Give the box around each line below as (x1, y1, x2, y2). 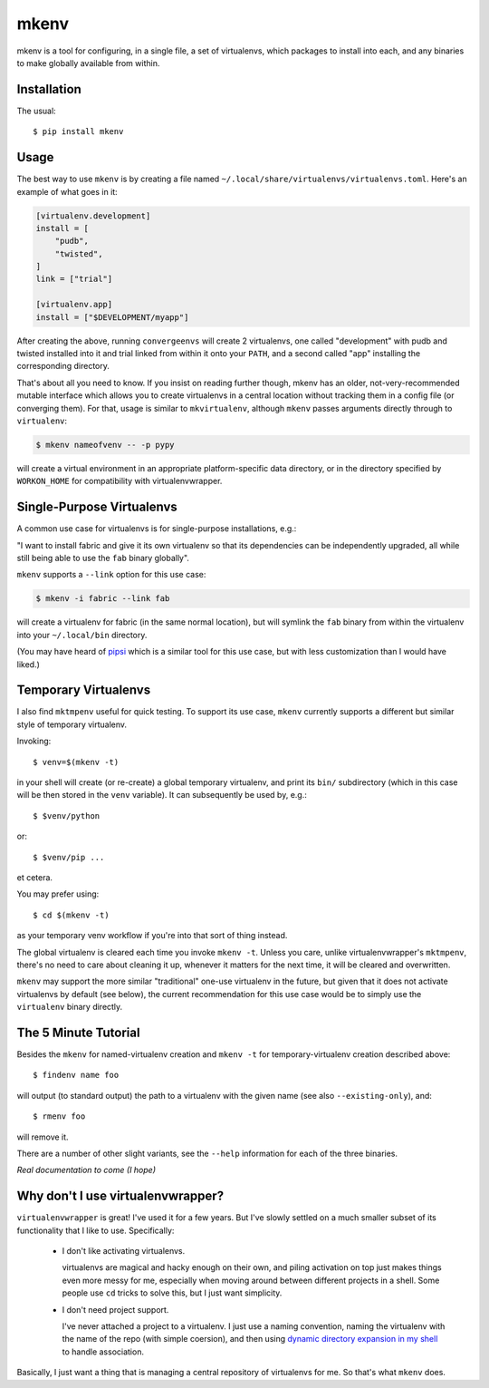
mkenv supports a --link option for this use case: (16, 569, 206, 580)
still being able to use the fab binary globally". (16, 553, 190, 564)
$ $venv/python (33, 810, 101, 820)
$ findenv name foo (33, 1070, 120, 1081)
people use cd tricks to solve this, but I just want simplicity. (62, 1287, 283, 1298)
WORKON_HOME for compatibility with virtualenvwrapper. (16, 476, 223, 487)
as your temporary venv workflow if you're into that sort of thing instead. (16, 930, 288, 941)
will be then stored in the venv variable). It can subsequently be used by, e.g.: (16, 790, 307, 801)
